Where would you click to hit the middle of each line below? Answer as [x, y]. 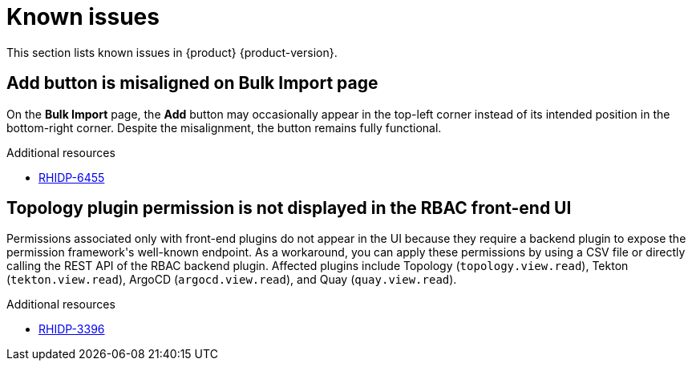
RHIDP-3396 [72, 329]
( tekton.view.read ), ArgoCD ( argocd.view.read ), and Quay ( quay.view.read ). [232, 280]
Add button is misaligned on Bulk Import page [192, 83]
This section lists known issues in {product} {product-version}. [172, 52]
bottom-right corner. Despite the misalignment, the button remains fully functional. [224, 127]
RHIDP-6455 [72, 177]
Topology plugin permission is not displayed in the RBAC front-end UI [289, 208]
